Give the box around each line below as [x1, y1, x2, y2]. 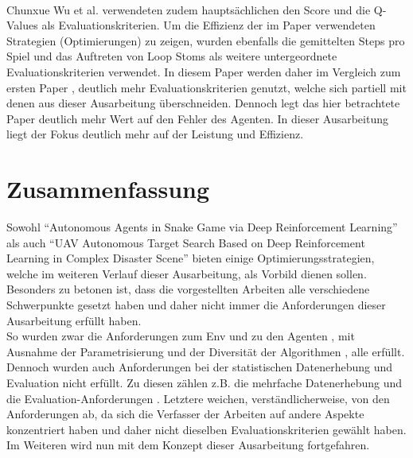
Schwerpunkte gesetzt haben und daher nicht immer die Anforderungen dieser [6, 297, 386, 313]
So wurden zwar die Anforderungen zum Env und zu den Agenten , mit [6, 328, 355, 344]
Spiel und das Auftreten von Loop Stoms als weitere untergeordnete [6, 48, 337, 64]
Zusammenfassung [6, 173, 210, 205]
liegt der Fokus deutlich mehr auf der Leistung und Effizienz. [6, 126, 304, 142]
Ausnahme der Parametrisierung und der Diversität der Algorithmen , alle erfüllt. [6, 343, 405, 359]
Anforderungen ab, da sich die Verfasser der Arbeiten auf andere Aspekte [6, 406, 364, 422]
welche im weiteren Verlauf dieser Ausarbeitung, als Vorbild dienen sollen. [6, 265, 367, 281]
